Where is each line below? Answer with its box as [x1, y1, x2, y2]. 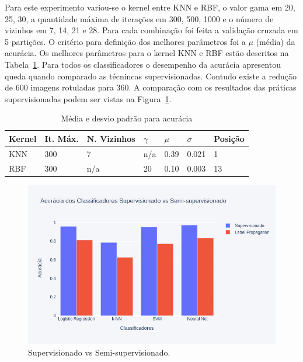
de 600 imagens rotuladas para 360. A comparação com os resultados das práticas [5, 81, 297, 93]
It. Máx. [44, 132, 79, 144]
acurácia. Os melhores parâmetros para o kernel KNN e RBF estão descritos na [5, 47, 289, 59]
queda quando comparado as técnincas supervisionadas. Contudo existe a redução [5, 69, 297, 82]
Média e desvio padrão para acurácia [61, 112, 193, 124]
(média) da [256, 35, 295, 47]
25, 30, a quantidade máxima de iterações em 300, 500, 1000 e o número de [5, 12, 274, 25]
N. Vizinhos [86, 132, 135, 144]
